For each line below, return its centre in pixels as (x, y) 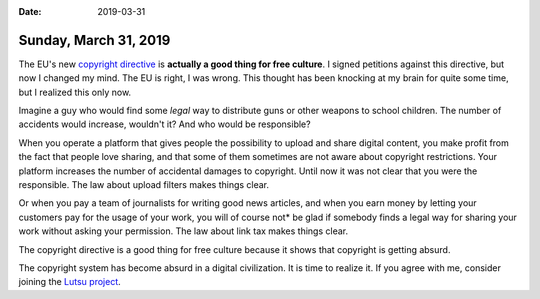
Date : (30, 11)
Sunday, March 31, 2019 (94, 40)
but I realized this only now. (75, 92)
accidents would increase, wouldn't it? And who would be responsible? (164, 124)
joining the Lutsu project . (70, 282)
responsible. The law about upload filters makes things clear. (144, 185)
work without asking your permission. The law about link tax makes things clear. (183, 231)
